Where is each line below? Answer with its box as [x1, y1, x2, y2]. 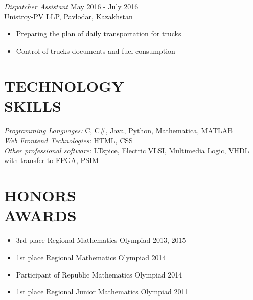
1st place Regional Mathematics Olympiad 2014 [16, 251, 166, 262]
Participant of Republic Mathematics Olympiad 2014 [16, 269, 182, 280]
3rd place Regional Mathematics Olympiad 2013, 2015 [16, 235, 186, 245]
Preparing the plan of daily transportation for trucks [16, 28, 181, 39]
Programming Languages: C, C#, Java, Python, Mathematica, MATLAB [4, 125, 233, 135]
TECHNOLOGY [4, 75, 124, 96]
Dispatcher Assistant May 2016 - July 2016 [4, 1, 139, 11]
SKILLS [4, 95, 61, 116]
